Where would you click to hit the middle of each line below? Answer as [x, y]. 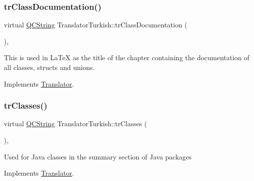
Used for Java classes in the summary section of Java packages [98, 156]
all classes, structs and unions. [49, 67]
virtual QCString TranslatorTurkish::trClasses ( [76, 124]
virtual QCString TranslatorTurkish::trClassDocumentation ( [96, 25]
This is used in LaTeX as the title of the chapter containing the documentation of [127, 57]
